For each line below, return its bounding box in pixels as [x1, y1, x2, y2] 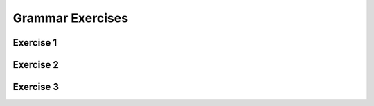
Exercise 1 [12, 37, 57, 48]
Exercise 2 [12, 59, 59, 71]
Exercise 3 [12, 81, 59, 93]
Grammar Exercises [12, 10, 128, 26]
